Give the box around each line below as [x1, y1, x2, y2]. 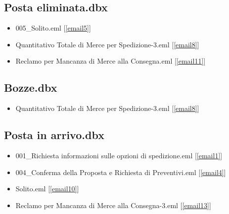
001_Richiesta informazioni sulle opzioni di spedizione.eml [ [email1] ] [15, 150, 223, 160]
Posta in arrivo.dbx [4, 127, 104, 143]
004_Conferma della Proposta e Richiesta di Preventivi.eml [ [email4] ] [15, 167, 226, 177]
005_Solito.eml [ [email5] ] [15, 23, 91, 33]
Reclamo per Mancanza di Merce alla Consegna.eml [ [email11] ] [15, 56, 206, 66]
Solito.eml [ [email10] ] [15, 183, 79, 194]
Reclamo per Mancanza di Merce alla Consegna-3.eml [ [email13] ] [15, 200, 211, 210]
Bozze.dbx [4, 80, 57, 95]
